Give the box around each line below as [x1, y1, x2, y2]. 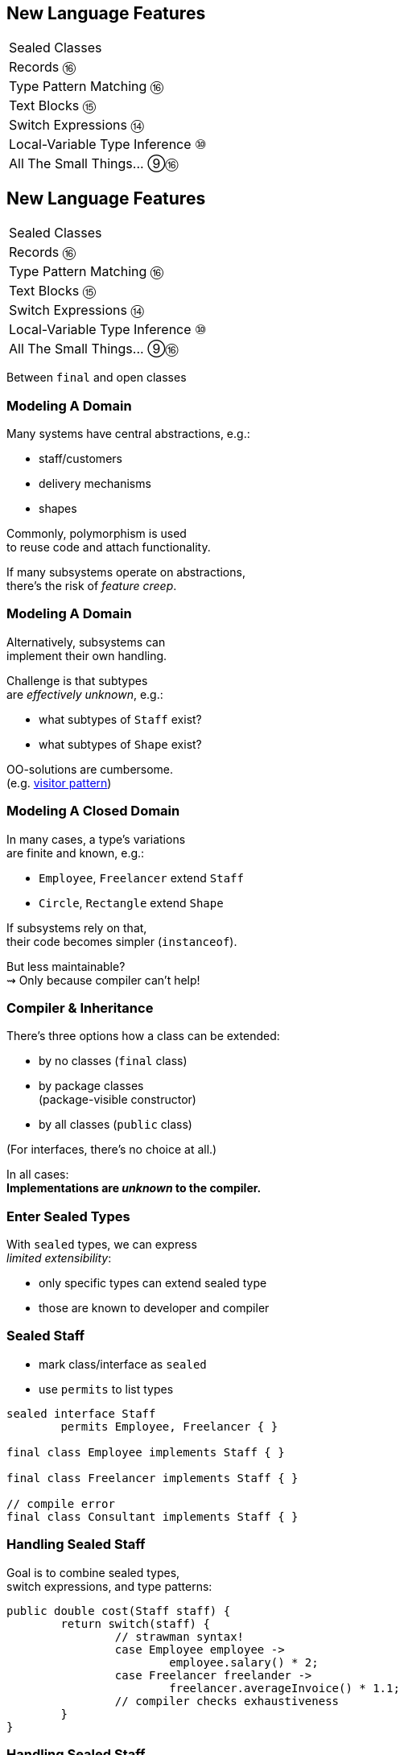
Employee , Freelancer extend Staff [39, 870, 244, 885]
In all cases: [6, 1167, 69, 1182]
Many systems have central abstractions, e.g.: [6, 427, 250, 441]
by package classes [39, 1079, 144, 1093]
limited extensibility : [6, 1251, 112, 1266]
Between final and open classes [6, 370, 187, 385]
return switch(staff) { [60, 1617, 210, 1630]
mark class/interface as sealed [39, 1357, 207, 1371]
